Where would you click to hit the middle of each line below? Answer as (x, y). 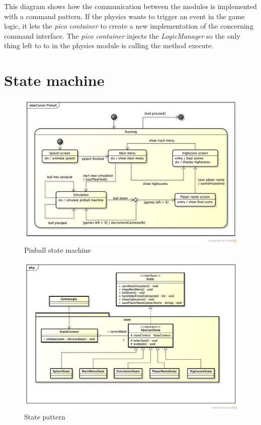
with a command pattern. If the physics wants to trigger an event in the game (124, 16)
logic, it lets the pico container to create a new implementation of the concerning (129, 26)
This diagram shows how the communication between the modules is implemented (130, 6)
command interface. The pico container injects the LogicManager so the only (122, 35)
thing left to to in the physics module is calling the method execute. (109, 45)
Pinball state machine (58, 250)
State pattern (45, 417)
